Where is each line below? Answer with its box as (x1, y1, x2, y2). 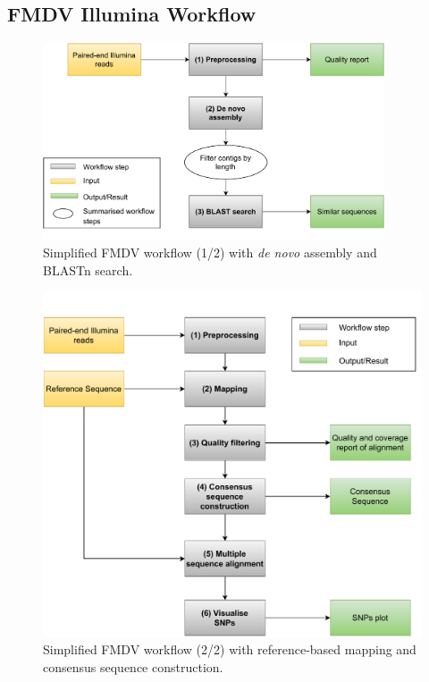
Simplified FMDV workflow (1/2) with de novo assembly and (43, 243, 377, 262)
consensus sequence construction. (43, 657, 223, 676)
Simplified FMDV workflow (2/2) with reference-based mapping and (43, 640, 416, 659)
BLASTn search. (43, 260, 133, 279)
